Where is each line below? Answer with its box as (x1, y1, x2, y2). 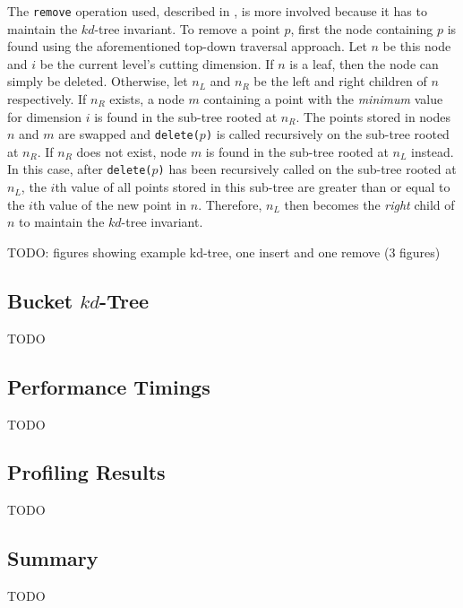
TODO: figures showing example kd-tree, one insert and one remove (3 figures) (7, 242, 441, 261)
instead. (411, 142, 454, 161)
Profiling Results (7, 458, 166, 486)
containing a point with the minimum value (203, 90, 443, 109)
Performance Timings (7, 372, 210, 400)
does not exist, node (76, 142, 187, 161)
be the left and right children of (253, 72, 427, 91)
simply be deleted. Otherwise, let (7, 72, 188, 91)
